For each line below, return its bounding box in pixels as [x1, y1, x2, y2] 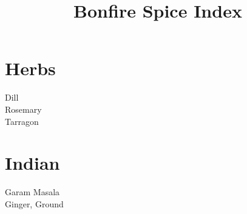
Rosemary [5, 102, 42, 115]
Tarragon [5, 115, 39, 127]
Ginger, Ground [5, 197, 64, 210]
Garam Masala [5, 186, 60, 198]
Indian [5, 150, 60, 175]
